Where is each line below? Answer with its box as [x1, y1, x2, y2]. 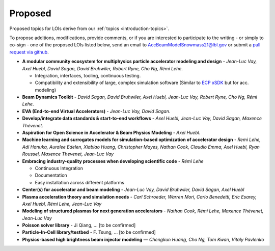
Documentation [35, 172, 67, 178]
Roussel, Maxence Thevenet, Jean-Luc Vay [22, 151, 114, 157]
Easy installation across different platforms [35, 179, 125, 185]
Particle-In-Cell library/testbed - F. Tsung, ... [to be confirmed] [22, 229, 156, 235]
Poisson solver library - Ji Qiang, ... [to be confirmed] [22, 222, 136, 229]
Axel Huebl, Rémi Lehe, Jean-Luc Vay [22, 201, 102, 207]
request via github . [9, 49, 49, 55]
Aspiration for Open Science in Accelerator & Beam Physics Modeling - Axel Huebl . [22, 130, 201, 136]
